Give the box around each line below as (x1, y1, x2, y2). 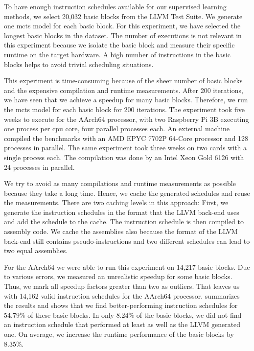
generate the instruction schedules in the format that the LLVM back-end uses (4, 207, 239, 217)
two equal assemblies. (4, 245, 68, 256)
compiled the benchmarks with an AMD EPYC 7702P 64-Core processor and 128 (4, 133, 248, 143)
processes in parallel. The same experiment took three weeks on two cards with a (4, 142, 247, 153)
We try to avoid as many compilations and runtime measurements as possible (4, 178, 236, 188)
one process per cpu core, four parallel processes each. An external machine (4, 123, 230, 134)
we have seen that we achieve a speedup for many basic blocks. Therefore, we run (4, 94, 248, 105)
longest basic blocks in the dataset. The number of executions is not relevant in (4, 30, 242, 40)
